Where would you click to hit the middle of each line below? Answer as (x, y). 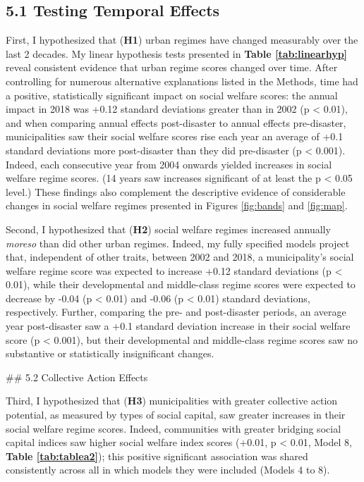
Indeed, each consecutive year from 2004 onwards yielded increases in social (169, 164)
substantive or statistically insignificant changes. (110, 353)
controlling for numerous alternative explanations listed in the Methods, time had (182, 81)
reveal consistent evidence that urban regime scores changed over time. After (172, 67)
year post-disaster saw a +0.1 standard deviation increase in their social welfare (178, 326)
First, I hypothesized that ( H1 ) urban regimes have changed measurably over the (182, 40)
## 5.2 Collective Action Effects (77, 377)
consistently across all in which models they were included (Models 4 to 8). (168, 470)
